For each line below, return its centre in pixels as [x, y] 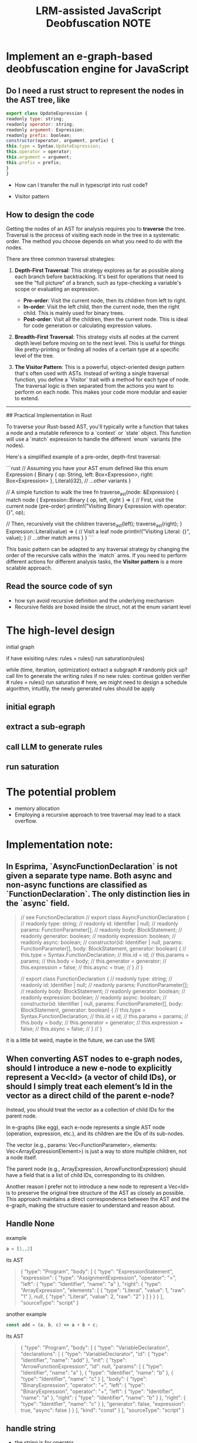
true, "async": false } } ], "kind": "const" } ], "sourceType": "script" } [102, 1410]
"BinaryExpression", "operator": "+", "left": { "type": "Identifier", [97, 1391]
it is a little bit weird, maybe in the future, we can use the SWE [81, 1040]
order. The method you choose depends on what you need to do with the [94, 241]
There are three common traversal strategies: [61, 259]
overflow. [26, 821]
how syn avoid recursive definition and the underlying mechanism [94, 600]
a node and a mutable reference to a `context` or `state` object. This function [98, 433]
